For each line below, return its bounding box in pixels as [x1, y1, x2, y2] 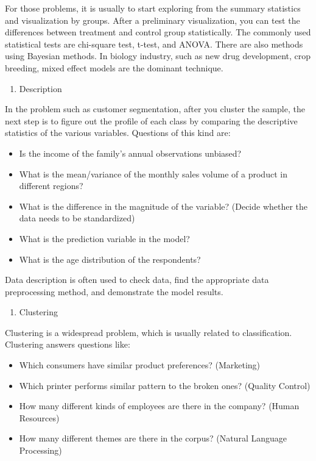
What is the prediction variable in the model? [19, 232, 190, 245]
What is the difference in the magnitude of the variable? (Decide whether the [19, 199, 308, 212]
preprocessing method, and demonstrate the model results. [5, 285, 223, 298]
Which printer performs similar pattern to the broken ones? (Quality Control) [19, 379, 311, 391]
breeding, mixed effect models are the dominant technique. [5, 61, 223, 74]
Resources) [19, 411, 60, 424]
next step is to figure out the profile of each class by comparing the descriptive [5, 114, 298, 127]
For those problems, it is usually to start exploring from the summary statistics [5, 2, 301, 14]
